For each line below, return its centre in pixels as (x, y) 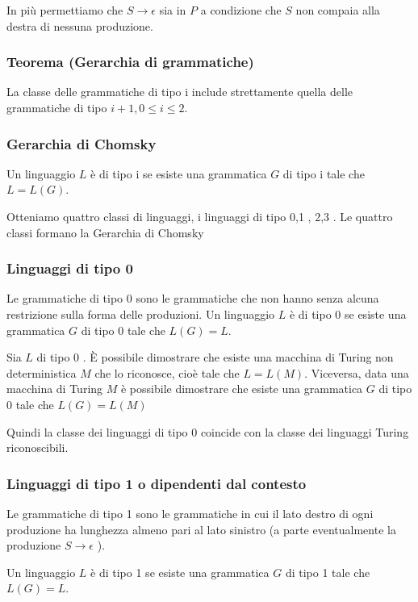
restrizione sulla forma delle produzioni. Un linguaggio (141, 314)
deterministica (42, 372)
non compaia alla (338, 10)
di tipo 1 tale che (328, 572)
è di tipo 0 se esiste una (348, 314)
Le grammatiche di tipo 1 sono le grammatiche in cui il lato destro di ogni (190, 513)
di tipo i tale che (324, 173)
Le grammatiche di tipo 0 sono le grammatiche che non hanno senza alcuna (193, 298)
